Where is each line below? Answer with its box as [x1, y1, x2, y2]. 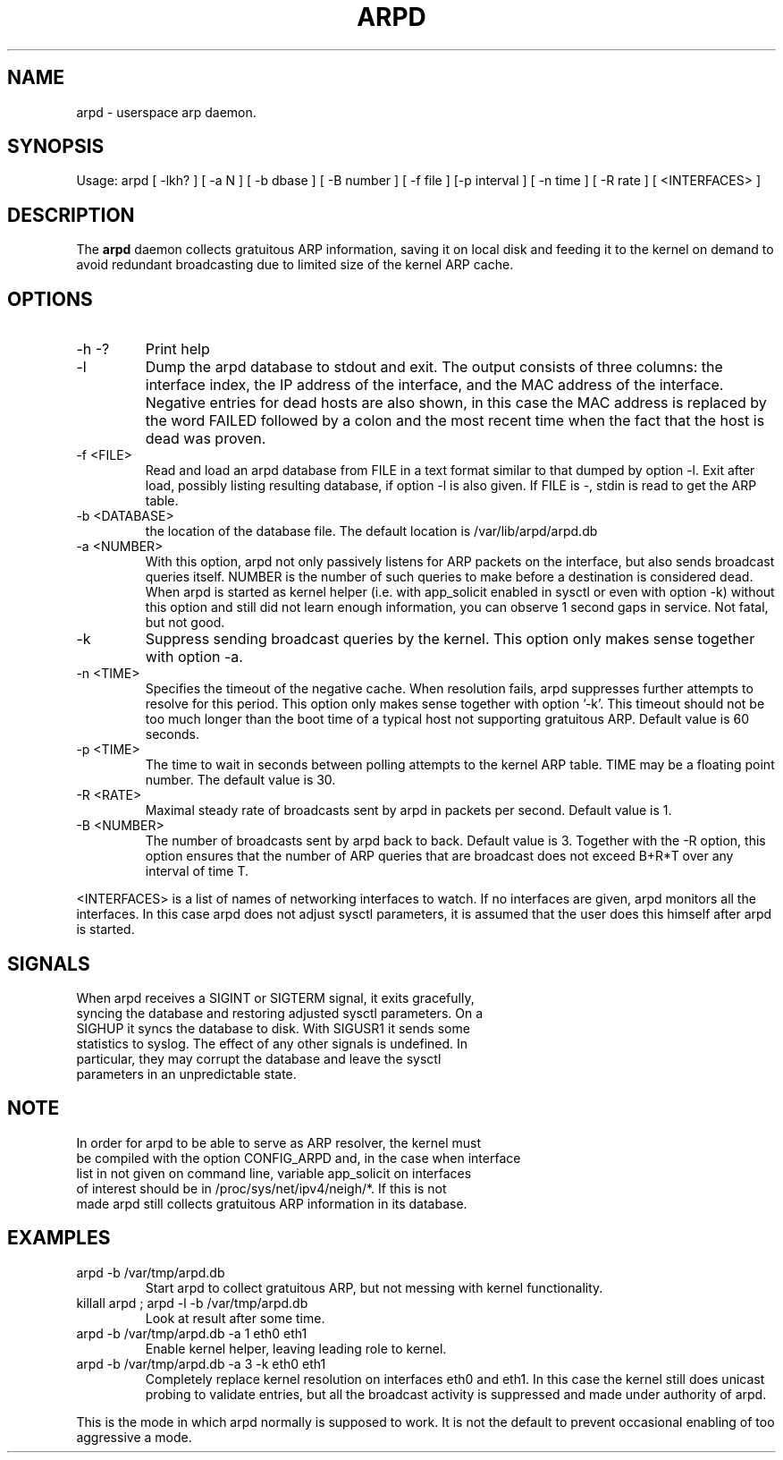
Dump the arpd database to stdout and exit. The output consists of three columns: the [145, 358, 723, 377]
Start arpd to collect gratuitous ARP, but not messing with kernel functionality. [145, 1279, 603, 1295]
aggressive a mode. [76, 1429, 192, 1445]
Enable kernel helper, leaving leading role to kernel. [145, 1340, 447, 1356]
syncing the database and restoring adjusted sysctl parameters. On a [76, 1005, 484, 1021]
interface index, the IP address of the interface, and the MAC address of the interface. [145, 376, 724, 395]
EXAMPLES [7, 1227, 111, 1250]
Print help [145, 340, 210, 359]
